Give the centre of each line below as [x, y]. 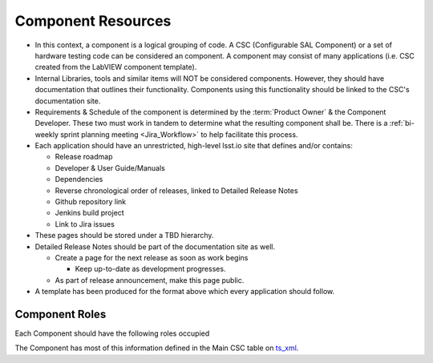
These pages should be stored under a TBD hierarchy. [124, 236]
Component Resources [93, 21]
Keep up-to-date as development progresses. [150, 269]
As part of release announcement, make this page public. [150, 280]
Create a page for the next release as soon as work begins [152, 257]
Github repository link [91, 202]
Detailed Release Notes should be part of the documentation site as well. [155, 246]
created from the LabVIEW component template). [116, 67]
